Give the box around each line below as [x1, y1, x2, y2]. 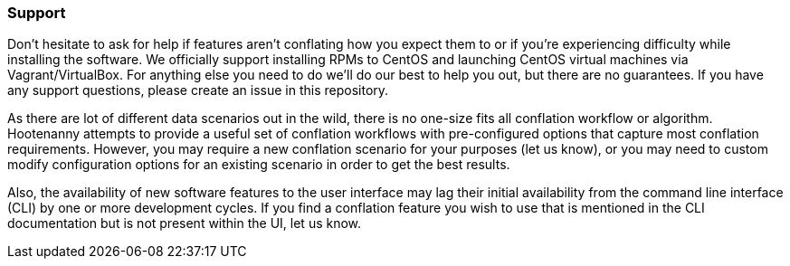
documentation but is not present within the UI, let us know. [7, 215, 362, 232]
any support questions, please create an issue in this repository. [7, 82, 389, 99]
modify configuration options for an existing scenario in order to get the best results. [7, 157, 510, 173]
